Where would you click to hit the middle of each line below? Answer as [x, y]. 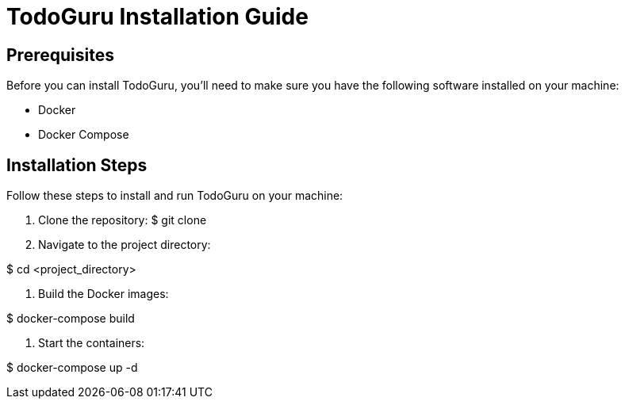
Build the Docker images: [104, 294]
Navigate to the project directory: [125, 245]
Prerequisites [60, 55]
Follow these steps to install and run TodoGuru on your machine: [175, 196]
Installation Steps [77, 165]
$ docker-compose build [71, 319]
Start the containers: [92, 343]
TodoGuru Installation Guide [157, 17]
